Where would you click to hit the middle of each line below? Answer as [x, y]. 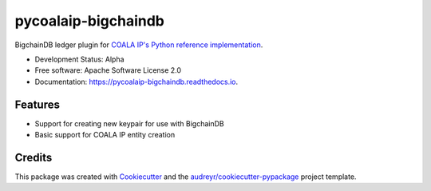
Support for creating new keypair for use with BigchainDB [129, 123]
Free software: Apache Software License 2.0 [108, 70]
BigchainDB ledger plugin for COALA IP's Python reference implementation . [139, 45]
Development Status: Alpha [79, 59]
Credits [34, 157]
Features [37, 104]
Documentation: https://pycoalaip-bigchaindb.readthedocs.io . [136, 82]
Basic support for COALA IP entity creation [105, 135]
